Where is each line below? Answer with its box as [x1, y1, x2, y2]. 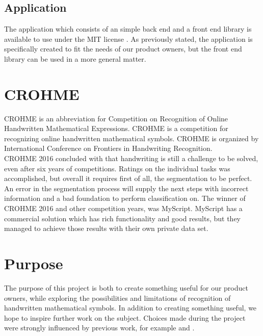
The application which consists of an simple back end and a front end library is [4, 23, 252, 34]
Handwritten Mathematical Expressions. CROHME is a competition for [4, 123, 228, 134]
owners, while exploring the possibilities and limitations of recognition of [4, 292, 231, 303]
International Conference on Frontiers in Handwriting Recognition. [4, 143, 213, 153]
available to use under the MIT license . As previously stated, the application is [4, 33, 253, 44]
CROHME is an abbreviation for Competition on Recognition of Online [4, 113, 228, 123]
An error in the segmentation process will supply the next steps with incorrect [4, 183, 249, 193]
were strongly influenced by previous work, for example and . [4, 322, 195, 333]
